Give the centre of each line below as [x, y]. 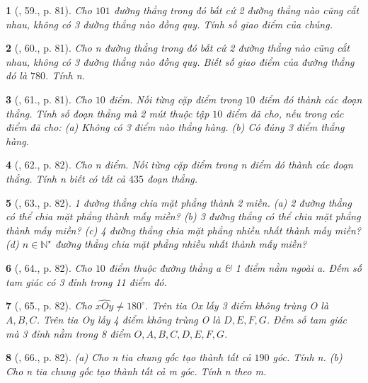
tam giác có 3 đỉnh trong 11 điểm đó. [86, 281]
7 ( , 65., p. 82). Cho [49, 305]
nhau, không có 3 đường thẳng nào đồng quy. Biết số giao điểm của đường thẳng [180, 61]
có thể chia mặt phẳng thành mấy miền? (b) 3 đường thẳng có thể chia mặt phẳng [183, 216]
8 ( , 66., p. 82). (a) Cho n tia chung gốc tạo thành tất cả [128, 357]
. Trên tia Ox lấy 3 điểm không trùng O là [237, 305]
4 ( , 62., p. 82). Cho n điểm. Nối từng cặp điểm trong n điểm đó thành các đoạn [179, 165]
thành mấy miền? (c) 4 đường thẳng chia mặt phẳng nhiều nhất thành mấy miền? [183, 230]
